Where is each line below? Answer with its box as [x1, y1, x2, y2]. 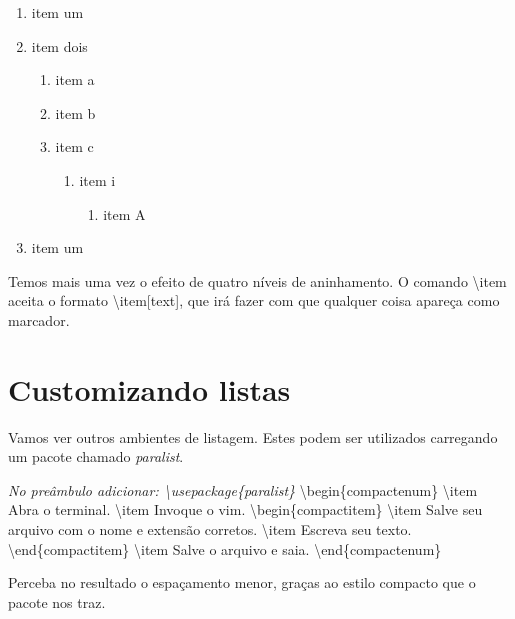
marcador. [8, 309, 70, 330]
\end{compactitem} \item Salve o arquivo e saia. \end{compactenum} [8, 538, 442, 559]
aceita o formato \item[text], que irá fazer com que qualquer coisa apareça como [8, 290, 500, 311]
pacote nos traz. [8, 591, 106, 612]
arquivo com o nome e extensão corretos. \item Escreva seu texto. [8, 519, 412, 540]
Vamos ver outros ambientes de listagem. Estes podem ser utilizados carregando [8, 426, 498, 447]
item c [55, 136, 94, 157]
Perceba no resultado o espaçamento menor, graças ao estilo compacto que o [8, 572, 476, 593]
